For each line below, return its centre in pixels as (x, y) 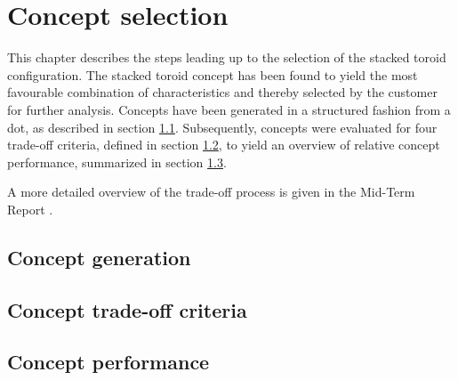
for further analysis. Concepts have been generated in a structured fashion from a (229, 109)
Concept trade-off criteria (127, 309)
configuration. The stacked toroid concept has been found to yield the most (213, 74)
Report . (30, 209)
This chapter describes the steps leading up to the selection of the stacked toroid (227, 57)
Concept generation (99, 257)
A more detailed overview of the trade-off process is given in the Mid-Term (211, 192)
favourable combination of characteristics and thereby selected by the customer (222, 92)
